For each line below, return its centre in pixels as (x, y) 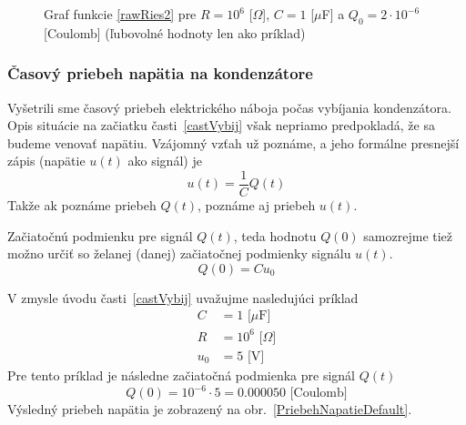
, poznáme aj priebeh (257, 205)
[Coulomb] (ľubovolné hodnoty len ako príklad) (175, 32)
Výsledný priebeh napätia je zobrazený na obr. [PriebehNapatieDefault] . (210, 409)
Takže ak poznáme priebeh (82, 205)
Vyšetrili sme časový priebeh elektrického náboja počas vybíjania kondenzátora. (229, 107)
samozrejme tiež (408, 235)
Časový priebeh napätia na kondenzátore (160, 73)
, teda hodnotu (275, 235)
